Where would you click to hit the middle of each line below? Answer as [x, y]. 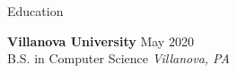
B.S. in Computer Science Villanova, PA [118, 58]
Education [35, 11]
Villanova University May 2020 [101, 41]
